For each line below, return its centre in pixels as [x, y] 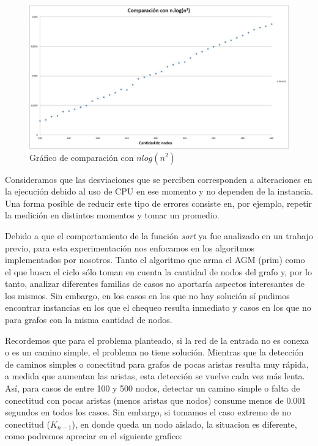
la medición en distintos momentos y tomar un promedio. [112, 215]
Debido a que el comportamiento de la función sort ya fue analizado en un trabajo [159, 235]
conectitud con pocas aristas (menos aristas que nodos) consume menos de [144, 400]
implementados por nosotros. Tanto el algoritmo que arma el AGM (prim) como [155, 260]
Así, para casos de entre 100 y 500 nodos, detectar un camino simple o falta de [153, 388]
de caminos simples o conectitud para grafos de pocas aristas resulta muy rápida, [157, 364]
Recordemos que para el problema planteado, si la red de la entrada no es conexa [157, 340]
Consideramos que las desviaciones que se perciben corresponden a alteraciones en [159, 179]
